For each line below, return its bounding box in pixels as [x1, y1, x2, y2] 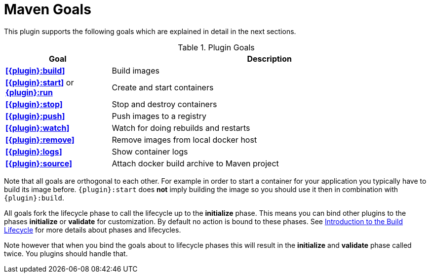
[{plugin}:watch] [5, 122, 70, 133]
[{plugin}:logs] [5, 146, 62, 157]
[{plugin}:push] [5, 111, 65, 121]
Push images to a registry [112, 111, 206, 121]
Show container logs [112, 146, 188, 157]
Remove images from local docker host [112, 134, 257, 145]
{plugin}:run [5, 87, 53, 97]
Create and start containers [112, 82, 214, 92]
